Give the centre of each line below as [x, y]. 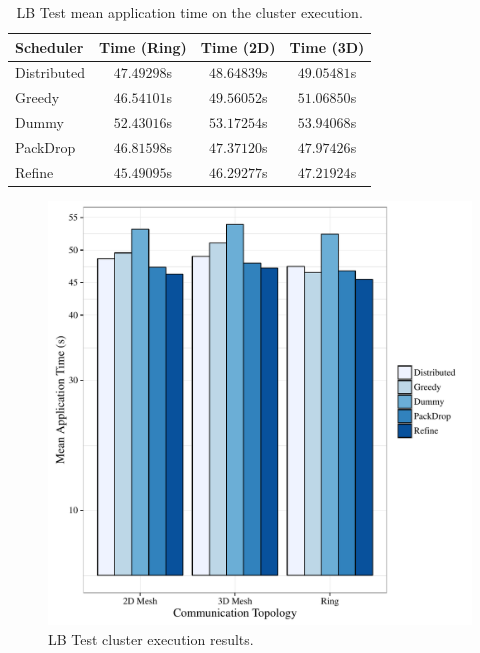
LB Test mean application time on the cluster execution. [189, 12]
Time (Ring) [142, 46]
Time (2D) [238, 46]
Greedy [37, 97]
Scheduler [49, 46]
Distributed [50, 72]
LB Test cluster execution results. [151, 638]
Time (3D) [327, 46]
